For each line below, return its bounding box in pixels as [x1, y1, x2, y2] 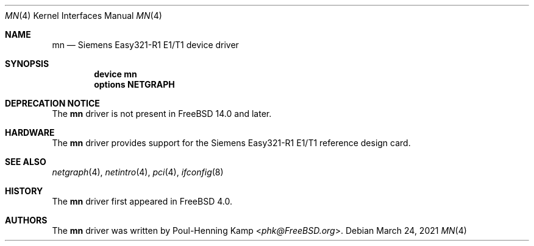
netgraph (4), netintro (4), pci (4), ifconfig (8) [52, 167, 224, 177]
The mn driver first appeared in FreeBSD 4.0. [52, 196, 232, 206]
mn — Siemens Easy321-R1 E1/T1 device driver [52, 40, 239, 50]
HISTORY [5, 186, 43, 196]
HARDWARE [5, 127, 55, 138]
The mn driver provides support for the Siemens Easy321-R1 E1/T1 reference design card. [52, 138, 411, 148]
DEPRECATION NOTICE [5, 98, 100, 108]
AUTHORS [5, 215, 48, 225]
